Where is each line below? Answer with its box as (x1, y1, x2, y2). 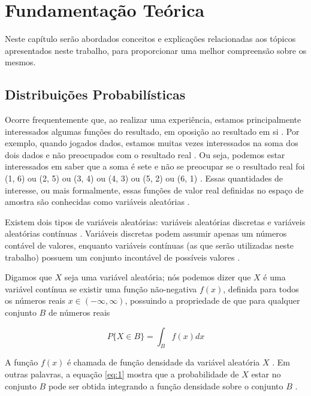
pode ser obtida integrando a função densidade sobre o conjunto (48, 379, 283, 392)
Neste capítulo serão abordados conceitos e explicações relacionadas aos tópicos (5, 32, 296, 45)
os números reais (5, 294, 66, 307)
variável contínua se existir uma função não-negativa (5, 282, 197, 295)
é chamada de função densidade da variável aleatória (67, 356, 260, 368)
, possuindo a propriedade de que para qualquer (125, 294, 300, 307)
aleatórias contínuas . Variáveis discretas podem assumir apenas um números (5, 227, 287, 240)
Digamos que (5, 271, 52, 283)
